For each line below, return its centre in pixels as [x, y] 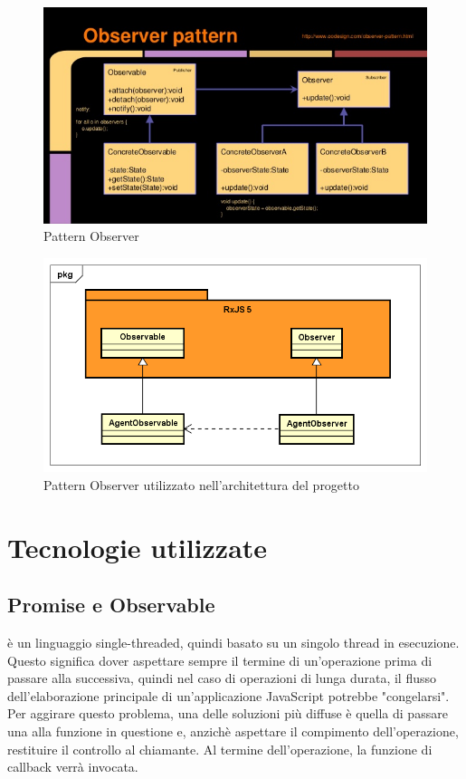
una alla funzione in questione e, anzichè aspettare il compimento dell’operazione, [233, 731]
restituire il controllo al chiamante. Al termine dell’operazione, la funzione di [220, 749]
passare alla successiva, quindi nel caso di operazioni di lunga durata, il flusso [222, 678]
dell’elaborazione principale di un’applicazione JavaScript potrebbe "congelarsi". [228, 695]
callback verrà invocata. [73, 767]
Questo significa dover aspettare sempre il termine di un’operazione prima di [220, 660]
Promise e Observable [111, 605]
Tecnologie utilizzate [138, 547]
